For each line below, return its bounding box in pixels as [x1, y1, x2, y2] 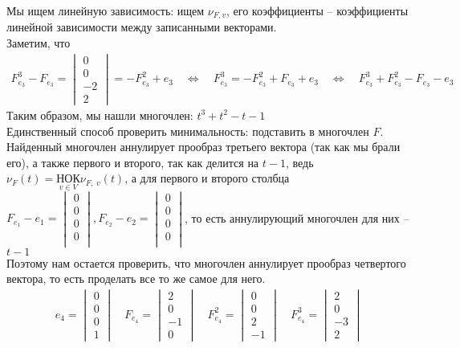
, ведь [285, 154, 314, 170]
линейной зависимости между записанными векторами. [6, 18, 277, 35]
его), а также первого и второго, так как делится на [6, 154, 259, 170]
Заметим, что [6, 35, 71, 51]
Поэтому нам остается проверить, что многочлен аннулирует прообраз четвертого [6, 254, 406, 271]
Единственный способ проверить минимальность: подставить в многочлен [6, 122, 369, 139]
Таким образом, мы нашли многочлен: [6, 106, 193, 123]
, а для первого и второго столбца [124, 170, 290, 186]
